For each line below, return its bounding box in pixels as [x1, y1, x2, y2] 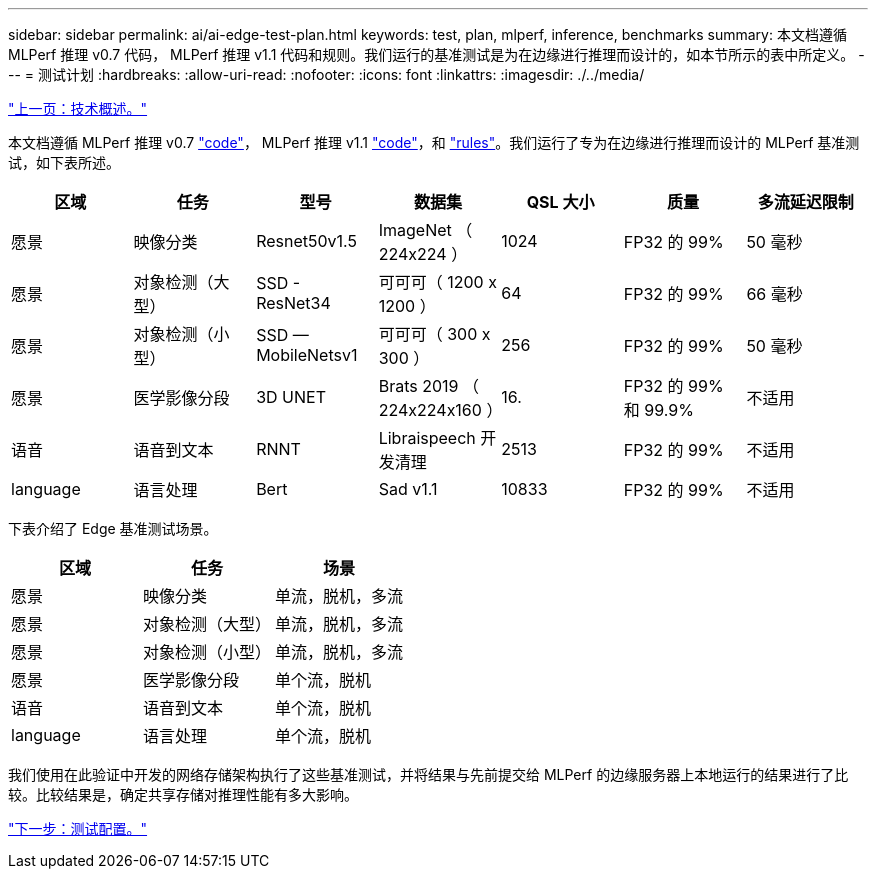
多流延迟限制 [757, 192, 854, 212]
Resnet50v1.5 [256, 231, 357, 251]
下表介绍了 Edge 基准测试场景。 [8, 520, 218, 537]
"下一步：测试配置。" [8, 820, 148, 837]
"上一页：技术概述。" [8, 100, 148, 117]
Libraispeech [378, 428, 476, 448]
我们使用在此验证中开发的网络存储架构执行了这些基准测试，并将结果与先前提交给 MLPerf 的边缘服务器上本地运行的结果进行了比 [8, 766, 849, 783]
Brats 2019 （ [378, 376, 479, 396]
